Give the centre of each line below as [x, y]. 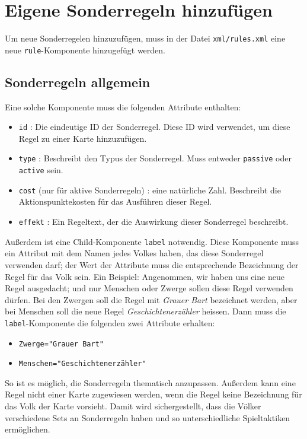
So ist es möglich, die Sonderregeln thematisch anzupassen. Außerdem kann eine [150, 382]
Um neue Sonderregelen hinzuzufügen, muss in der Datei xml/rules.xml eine [145, 38]
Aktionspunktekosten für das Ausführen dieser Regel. [115, 201]
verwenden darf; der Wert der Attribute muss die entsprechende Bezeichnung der [152, 264]
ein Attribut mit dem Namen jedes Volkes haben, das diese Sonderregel [134, 253]
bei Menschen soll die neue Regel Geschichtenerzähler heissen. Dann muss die [145, 311]
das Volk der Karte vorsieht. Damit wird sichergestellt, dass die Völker [133, 406]
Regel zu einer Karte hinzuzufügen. [83, 138]
